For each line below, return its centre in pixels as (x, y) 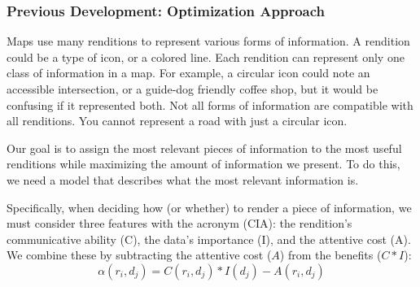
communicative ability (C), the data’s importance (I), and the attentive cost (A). (209, 239)
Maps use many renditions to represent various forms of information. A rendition (208, 41)
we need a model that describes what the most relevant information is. (183, 179)
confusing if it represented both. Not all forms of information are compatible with (210, 104)
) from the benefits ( (330, 255)
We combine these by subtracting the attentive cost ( (139, 255)
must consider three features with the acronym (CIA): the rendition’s (179, 223)
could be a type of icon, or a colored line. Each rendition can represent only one (206, 57)
